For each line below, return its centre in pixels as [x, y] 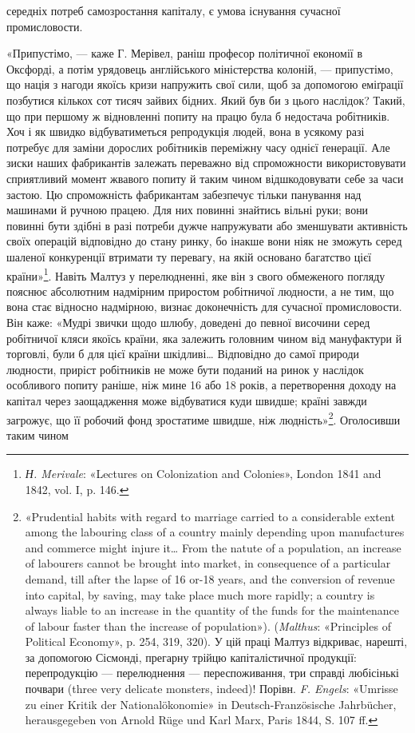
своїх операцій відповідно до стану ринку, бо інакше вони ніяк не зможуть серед [204, 241]
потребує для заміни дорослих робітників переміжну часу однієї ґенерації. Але [198, 147]
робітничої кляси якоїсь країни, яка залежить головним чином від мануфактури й [204, 338]
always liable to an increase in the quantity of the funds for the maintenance [212, 610]
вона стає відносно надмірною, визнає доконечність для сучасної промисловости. [204, 307]
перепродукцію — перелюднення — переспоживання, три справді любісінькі [212, 673]
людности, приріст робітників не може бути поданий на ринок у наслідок [185, 369]
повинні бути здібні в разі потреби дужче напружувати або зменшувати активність [207, 225]
